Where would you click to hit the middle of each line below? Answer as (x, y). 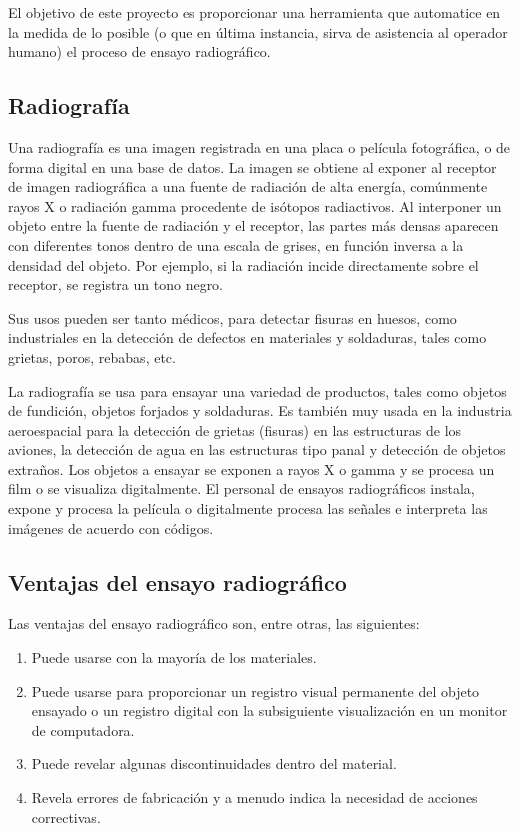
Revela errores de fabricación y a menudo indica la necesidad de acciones (254, 797)
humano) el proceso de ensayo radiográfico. (139, 51)
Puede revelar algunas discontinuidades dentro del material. (214, 763)
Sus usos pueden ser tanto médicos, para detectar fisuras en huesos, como (232, 317)
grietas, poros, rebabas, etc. (92, 356)
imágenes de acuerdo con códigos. (111, 527)
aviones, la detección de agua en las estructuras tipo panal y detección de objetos (257, 449)
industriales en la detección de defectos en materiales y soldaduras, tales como (247, 337)
